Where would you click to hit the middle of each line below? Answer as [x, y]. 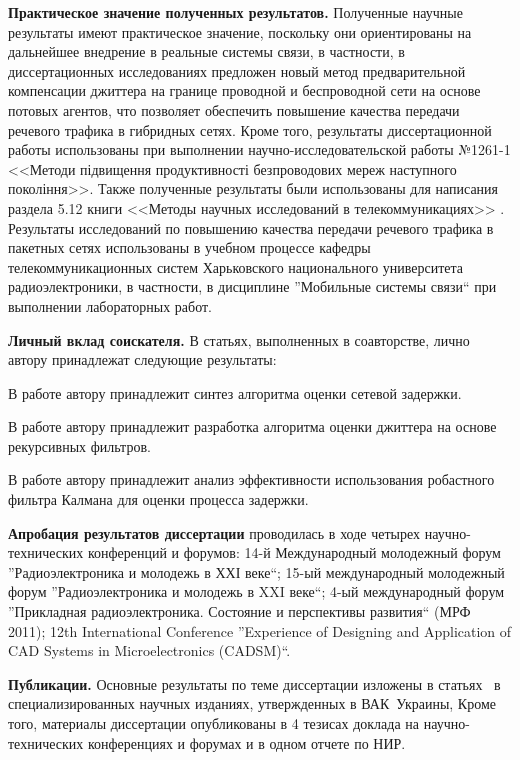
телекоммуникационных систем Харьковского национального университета [236, 266]
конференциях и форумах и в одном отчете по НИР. [246, 742]
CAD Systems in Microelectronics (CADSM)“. [149, 650]
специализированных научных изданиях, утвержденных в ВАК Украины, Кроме [252, 703]
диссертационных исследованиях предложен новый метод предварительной [237, 70]
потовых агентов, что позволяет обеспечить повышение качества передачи [234, 109]
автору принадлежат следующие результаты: [142, 359]
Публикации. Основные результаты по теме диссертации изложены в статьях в [254, 683]
